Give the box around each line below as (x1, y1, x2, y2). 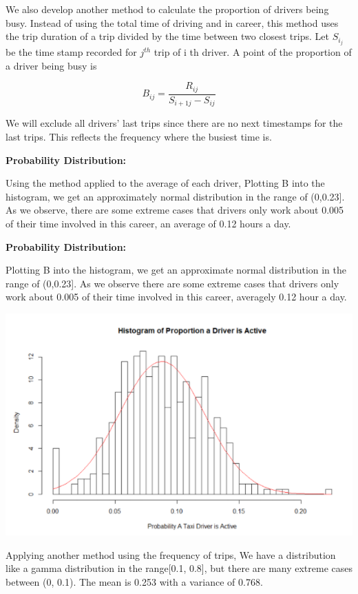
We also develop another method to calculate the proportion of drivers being (6, 2, 329, 16)
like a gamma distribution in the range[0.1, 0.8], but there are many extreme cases (6, 561, 353, 575)
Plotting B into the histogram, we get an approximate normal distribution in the (6, 263, 347, 277)
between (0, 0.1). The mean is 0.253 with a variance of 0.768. (6, 574, 263, 588)
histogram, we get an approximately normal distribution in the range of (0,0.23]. (6, 189, 345, 203)
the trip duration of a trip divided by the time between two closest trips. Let (6, 29, 329, 43)
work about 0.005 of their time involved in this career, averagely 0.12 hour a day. (6, 289, 347, 304)
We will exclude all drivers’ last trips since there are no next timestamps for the (6, 116, 343, 130)
